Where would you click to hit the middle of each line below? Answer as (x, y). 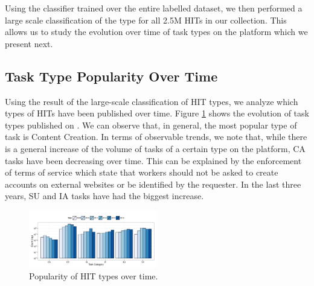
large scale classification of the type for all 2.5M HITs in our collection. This (146, 20)
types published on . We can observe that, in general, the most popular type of (151, 125)
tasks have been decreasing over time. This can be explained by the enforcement (153, 160)
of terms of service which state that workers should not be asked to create (142, 172)
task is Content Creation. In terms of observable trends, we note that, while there (156, 137)
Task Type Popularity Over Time (111, 76)
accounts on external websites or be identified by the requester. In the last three (153, 184)
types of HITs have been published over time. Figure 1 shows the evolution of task (157, 113)
